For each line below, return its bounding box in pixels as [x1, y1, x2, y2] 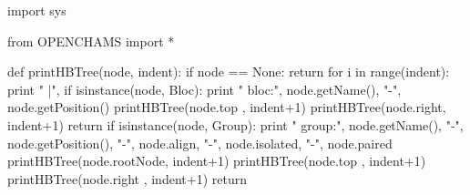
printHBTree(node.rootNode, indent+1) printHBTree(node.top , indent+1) [7, 151, 426, 170]
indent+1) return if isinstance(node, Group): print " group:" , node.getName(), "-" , [7, 115, 464, 134]
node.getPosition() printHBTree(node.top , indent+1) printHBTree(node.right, [7, 97, 446, 117]
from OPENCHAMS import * [7, 31, 175, 50]
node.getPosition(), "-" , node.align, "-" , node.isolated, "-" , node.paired [7, 133, 393, 152]
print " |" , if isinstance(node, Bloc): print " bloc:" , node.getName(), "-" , [7, 79, 402, 98]
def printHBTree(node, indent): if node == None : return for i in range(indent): [7, 62, 450, 81]
